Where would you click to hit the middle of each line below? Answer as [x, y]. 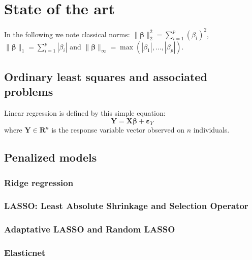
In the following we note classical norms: [67, 34]
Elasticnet [25, 253]
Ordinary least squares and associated [106, 77]
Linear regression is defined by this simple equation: [85, 113]
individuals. [211, 130]
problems [29, 92]
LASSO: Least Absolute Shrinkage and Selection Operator [126, 206]
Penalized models [51, 157]
